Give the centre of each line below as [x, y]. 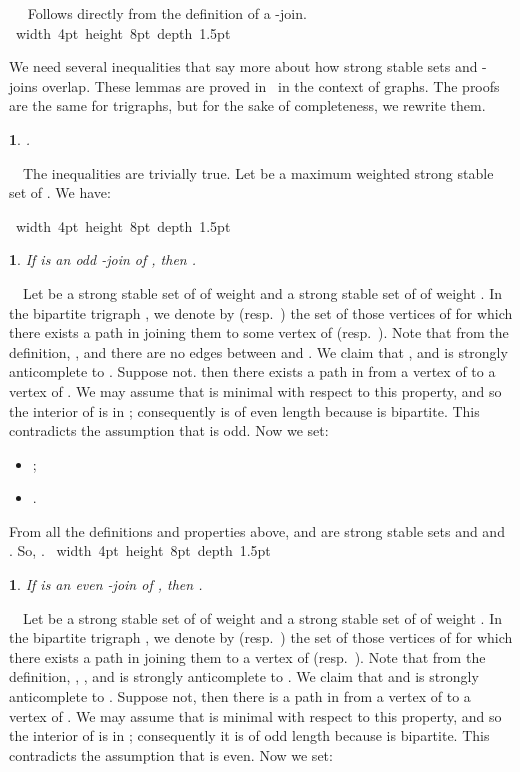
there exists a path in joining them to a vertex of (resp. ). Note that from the [247, 656]
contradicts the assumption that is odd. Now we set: [169, 430]
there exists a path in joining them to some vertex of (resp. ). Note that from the [259, 332]
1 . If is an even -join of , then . [106, 584]
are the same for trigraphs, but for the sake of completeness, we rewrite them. [247, 105]
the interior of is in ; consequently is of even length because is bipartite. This [244, 410]
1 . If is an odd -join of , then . [103, 259]
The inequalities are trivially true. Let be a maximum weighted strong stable [258, 172]
